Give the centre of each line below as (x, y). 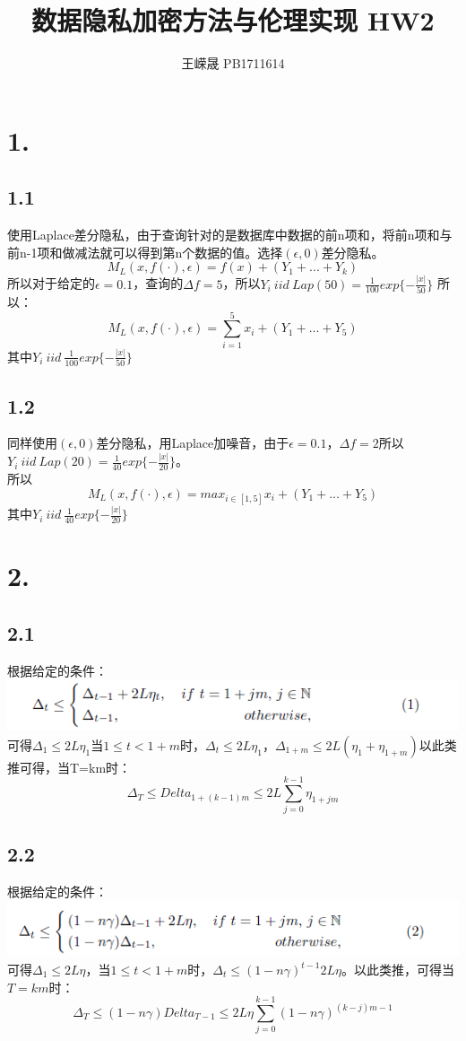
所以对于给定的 (51, 283)
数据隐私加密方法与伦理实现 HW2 (233, 20)
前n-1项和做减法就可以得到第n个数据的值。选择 (145, 252)
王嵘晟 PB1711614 (233, 63)
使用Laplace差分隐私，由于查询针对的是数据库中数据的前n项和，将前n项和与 (230, 235)
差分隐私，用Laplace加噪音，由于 (193, 443)
